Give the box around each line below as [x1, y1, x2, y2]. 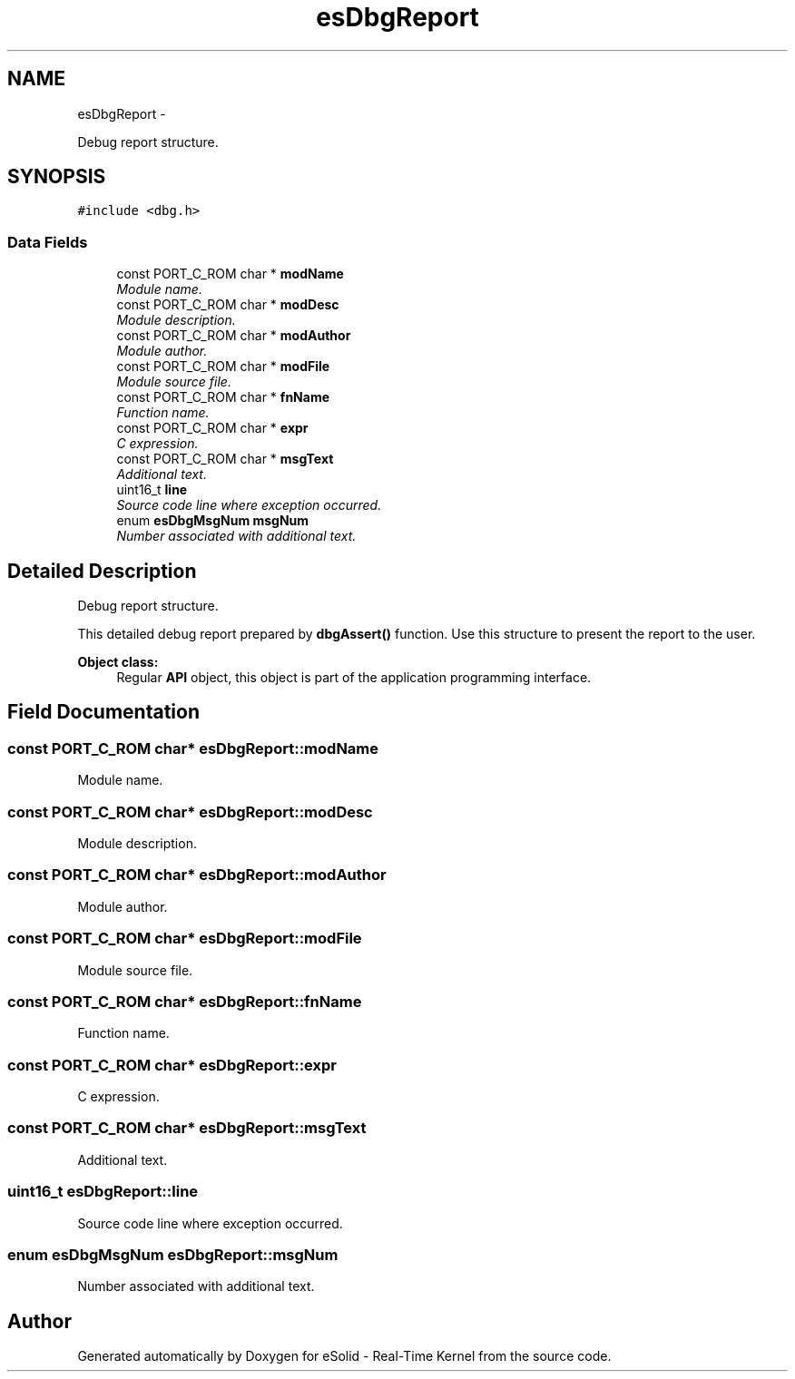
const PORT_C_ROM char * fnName [116, 389, 330, 406]
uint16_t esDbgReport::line [7, 1182, 199, 1201]
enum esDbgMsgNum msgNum [116, 513, 309, 529]
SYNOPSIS [7, 165, 106, 189]
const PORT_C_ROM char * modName [116, 266, 344, 282]
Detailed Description [7, 559, 197, 582]
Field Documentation [7, 700, 200, 724]
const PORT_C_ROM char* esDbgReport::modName [7, 738, 379, 758]
